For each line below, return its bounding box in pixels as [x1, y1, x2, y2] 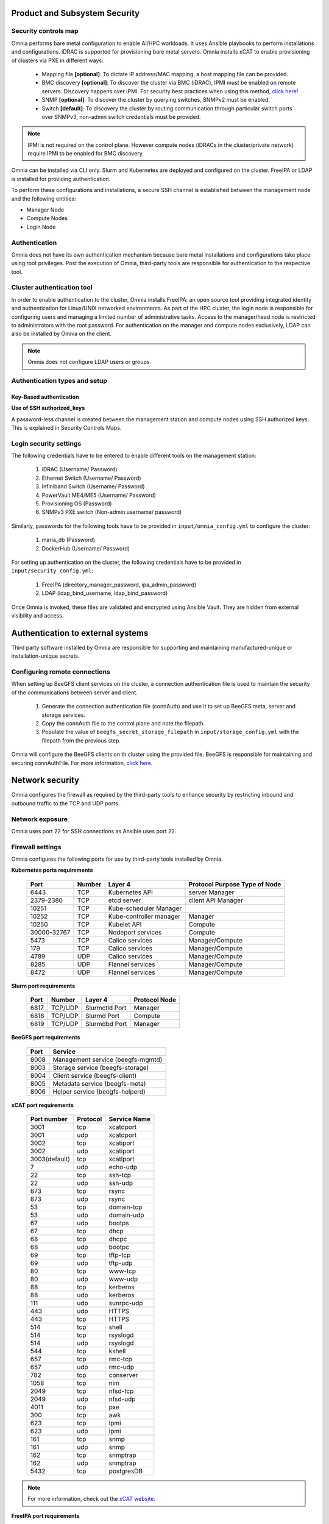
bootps [108, 1219, 129, 1228]
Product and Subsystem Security [11, 8, 140, 18]
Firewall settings [11, 842, 62, 851]
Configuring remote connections [11, 668, 111, 676]
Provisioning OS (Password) [41, 500, 112, 507]
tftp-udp [108, 1259, 133, 1267]
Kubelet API [108, 920, 142, 928]
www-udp [108, 1275, 138, 1283]
